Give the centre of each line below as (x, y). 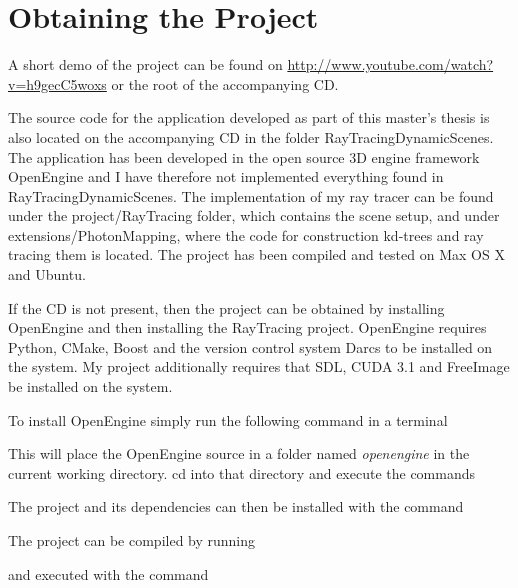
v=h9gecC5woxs (57, 83)
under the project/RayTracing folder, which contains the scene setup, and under (254, 215)
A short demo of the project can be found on (145, 64)
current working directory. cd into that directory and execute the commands (242, 472)
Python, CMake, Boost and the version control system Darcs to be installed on (250, 346)
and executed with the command (108, 573)
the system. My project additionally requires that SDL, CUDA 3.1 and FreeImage (259, 366)
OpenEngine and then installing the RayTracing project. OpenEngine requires (247, 327)
